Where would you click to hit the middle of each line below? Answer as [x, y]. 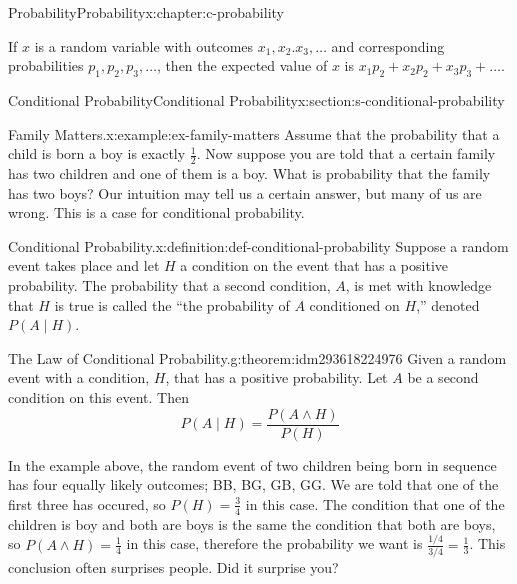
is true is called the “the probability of [172, 304]
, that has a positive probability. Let [276, 377]
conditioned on [354, 304]
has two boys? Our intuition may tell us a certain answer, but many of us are [245, 192]
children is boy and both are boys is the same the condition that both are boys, [252, 523]
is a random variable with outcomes [144, 45]
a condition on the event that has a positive [314, 265]
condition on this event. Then [98, 396]
